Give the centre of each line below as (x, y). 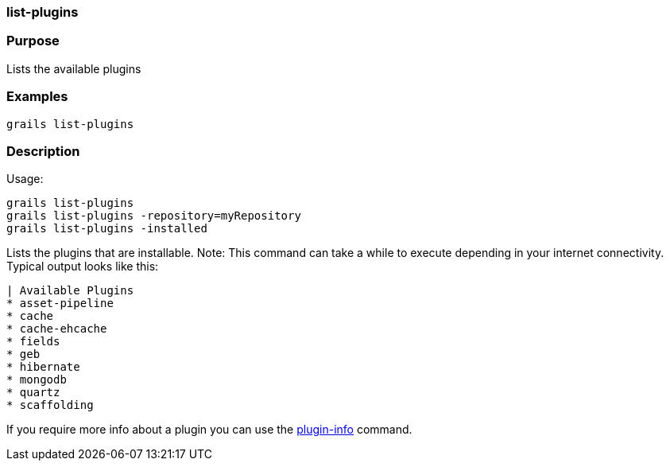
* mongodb (37, 380)
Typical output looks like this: (83, 267)
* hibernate (43, 367)
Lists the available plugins (74, 68)
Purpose (33, 41)
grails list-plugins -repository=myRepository (154, 216)
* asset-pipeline (60, 304)
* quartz (33, 393)
